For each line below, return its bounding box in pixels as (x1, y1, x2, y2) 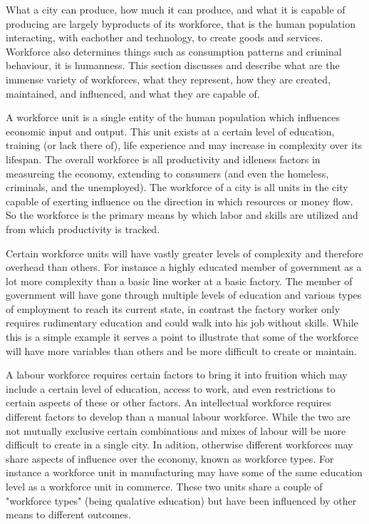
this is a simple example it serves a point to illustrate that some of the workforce (6, 329, 358, 344)
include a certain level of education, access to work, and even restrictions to (6, 381, 336, 396)
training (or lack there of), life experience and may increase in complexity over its (6, 138, 363, 153)
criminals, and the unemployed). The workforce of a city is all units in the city (6, 180, 348, 195)
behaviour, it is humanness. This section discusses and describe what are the (6, 58, 340, 73)
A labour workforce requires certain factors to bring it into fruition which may (6, 367, 348, 382)
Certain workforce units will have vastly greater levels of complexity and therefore (6, 245, 363, 260)
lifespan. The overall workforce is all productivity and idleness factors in (6, 151, 321, 166)
